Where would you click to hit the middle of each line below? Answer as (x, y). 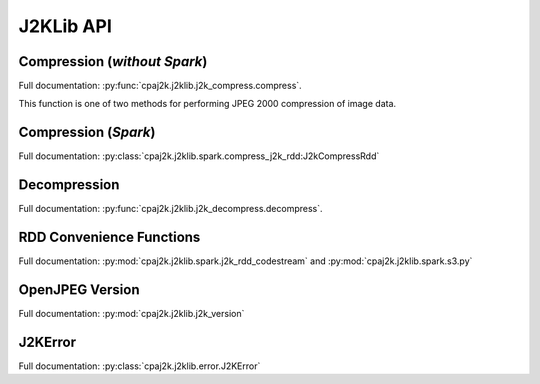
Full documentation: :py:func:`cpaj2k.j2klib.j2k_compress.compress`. (160, 86)
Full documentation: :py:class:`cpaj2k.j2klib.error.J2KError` (139, 366)
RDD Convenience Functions (109, 237)
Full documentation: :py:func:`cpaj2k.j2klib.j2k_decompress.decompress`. (171, 209)
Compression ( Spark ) (87, 132)
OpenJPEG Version (79, 289)
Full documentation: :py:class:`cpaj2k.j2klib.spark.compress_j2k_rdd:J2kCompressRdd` (199, 156)
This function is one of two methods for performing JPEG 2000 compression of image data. (207, 104)
